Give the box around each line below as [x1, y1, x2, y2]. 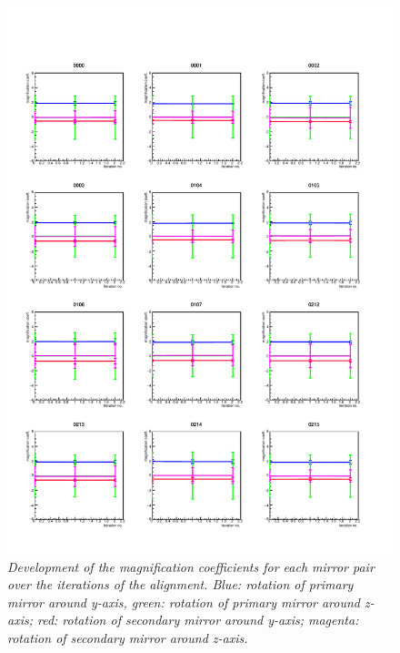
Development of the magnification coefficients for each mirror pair [7, 556, 375, 576]
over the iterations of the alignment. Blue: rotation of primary [7, 575, 354, 594]
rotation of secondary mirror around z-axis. [7, 627, 248, 647]
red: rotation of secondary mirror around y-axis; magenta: [36, 610, 359, 629]
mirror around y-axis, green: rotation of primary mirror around [7, 592, 361, 611]
